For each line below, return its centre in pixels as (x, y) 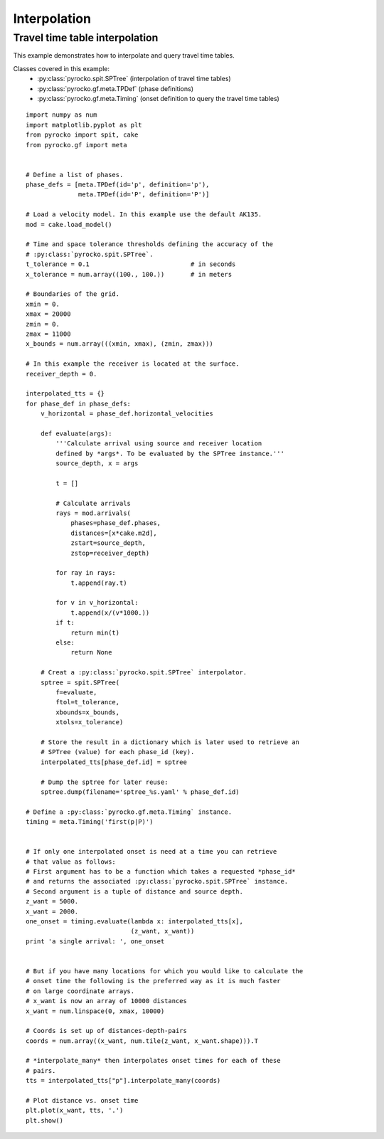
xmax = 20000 (48, 314)
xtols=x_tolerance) (90, 722)
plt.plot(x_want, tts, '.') (75, 1111)
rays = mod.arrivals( (94, 513)
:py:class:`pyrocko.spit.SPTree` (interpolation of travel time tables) (134, 79)
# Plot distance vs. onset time (82, 1101)
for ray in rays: (86, 573)
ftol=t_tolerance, (88, 702)
